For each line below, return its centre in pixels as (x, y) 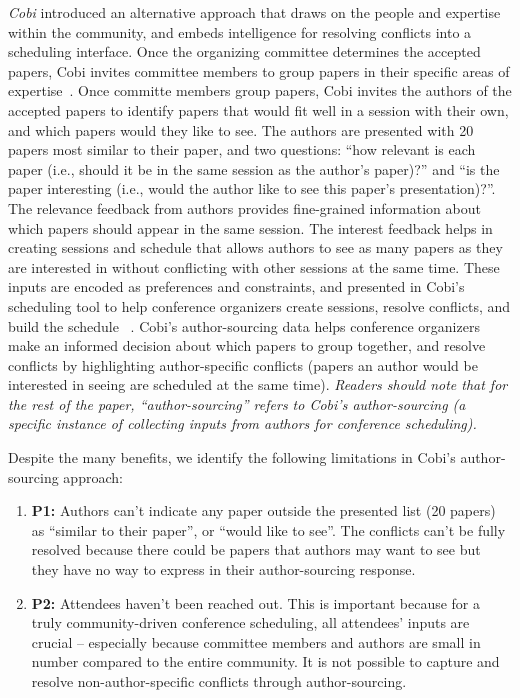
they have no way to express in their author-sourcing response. (223, 569)
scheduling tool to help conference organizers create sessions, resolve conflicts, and (259, 305)
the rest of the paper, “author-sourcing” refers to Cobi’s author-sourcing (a (237, 403)
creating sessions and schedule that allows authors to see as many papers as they (255, 247)
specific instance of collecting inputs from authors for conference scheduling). (242, 423)
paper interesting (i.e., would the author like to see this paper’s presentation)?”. (252, 188)
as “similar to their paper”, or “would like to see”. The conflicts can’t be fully (268, 529)
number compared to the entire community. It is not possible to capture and (265, 661)
